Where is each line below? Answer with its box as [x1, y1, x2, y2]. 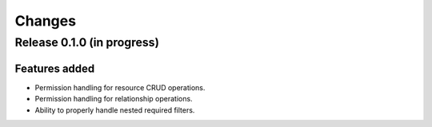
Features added [14, 62, 95, 75]
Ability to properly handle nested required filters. [34, 105, 195, 115]
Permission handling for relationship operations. [34, 94, 193, 104]
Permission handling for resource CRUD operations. [34, 82, 206, 92]
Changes [14, 12, 76, 30]
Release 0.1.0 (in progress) [14, 35, 160, 50]
